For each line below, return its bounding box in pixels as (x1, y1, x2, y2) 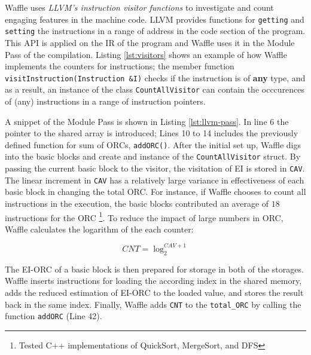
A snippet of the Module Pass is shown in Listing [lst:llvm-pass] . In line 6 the (5, 115, 289, 127)
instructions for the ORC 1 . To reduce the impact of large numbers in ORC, (5, 209, 283, 224)
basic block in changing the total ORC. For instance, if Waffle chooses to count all (5, 185, 306, 198)
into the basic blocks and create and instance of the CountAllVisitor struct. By (5, 150, 301, 163)
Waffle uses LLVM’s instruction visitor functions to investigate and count (5, 1, 274, 13)
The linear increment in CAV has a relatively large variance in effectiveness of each (5, 173, 304, 186)
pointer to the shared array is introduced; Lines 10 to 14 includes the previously (5, 127, 298, 139)
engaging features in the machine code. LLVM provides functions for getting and (5, 13, 304, 25)
